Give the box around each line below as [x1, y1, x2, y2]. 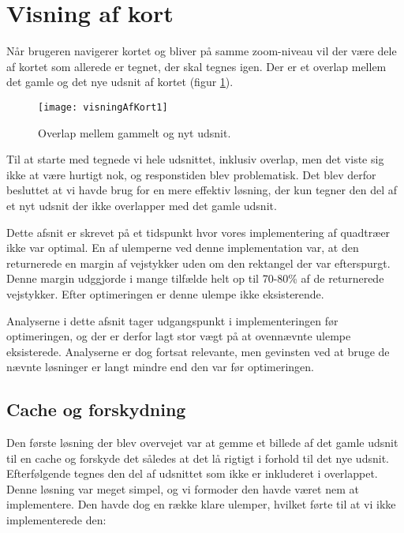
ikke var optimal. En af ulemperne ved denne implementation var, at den [6, 239, 359, 256]
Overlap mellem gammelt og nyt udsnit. [38, 124, 231, 141]
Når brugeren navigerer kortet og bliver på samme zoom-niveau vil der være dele [6, 43, 397, 59]
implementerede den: [6, 512, 107, 528]
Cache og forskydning [6, 397, 186, 422]
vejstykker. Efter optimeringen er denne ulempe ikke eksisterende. [6, 285, 324, 302]
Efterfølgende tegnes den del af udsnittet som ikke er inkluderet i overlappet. [6, 465, 378, 482]
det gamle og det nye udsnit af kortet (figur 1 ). [6, 73, 234, 90]
